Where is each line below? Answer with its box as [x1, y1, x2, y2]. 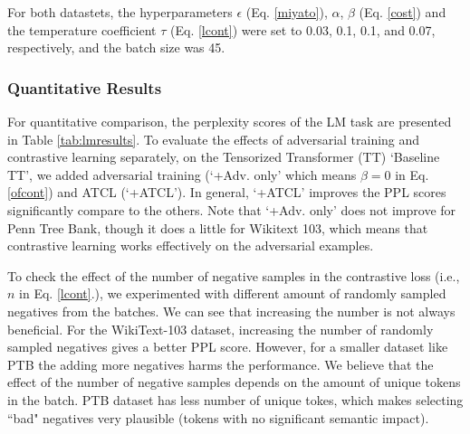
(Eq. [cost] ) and [359, 3, 446, 21]
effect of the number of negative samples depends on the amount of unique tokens [7, 373, 461, 392]
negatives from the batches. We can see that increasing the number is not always [7, 301, 456, 320]
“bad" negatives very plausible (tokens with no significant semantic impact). [7, 408, 429, 427]
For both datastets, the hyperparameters [7, 3, 233, 21]
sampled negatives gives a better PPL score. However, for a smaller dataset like [7, 337, 448, 356]
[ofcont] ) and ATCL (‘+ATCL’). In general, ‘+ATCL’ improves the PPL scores [7, 183, 446, 202]
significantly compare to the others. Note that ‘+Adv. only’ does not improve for [7, 200, 456, 219]
